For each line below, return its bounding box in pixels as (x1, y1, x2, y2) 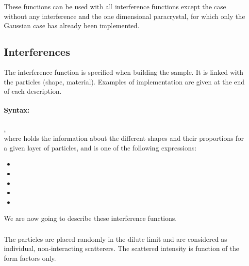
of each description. (4, 86, 62, 96)
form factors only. (4, 253, 56, 263)
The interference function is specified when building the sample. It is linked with (4, 66, 244, 77)
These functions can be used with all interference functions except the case (4, 1, 226, 11)
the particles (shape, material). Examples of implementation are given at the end (4, 76, 245, 86)
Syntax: (4, 105, 30, 115)
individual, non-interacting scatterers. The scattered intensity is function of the (4, 243, 239, 253)
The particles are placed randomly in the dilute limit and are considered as (4, 233, 227, 244)
